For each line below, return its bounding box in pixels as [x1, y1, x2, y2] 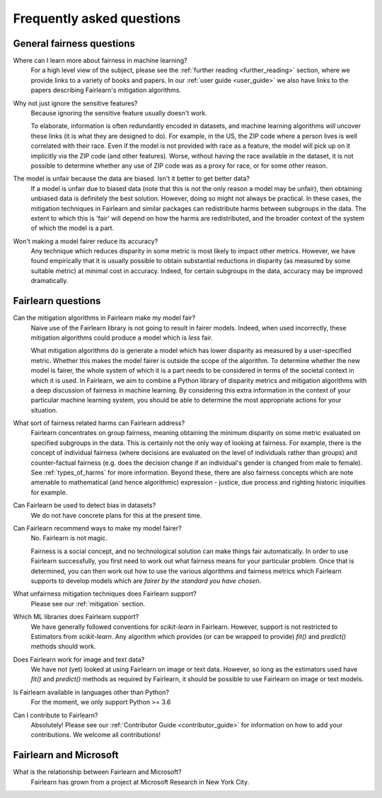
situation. [30, 405, 58, 414]
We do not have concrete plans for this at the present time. [30, 511, 202, 519]
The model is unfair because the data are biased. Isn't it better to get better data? [13, 174, 250, 183]
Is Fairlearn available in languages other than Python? [13, 688, 170, 696]
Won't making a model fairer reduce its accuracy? [13, 237, 158, 245]
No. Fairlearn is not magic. [30, 534, 108, 543]
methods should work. [30, 642, 96, 651]
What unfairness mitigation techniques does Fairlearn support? [13, 589, 197, 598]
